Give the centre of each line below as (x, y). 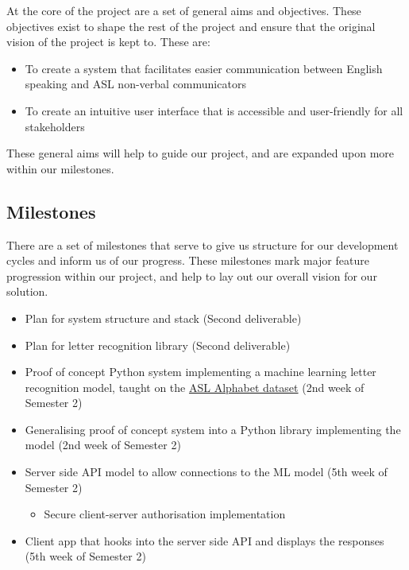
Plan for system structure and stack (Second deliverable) (163, 318)
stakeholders (55, 126)
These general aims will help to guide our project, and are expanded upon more (201, 153)
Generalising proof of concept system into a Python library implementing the (213, 429)
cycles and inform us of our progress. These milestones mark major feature (188, 260)
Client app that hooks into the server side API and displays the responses (204, 540)
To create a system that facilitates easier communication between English (204, 68)
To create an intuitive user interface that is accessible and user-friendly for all (214, 110)
